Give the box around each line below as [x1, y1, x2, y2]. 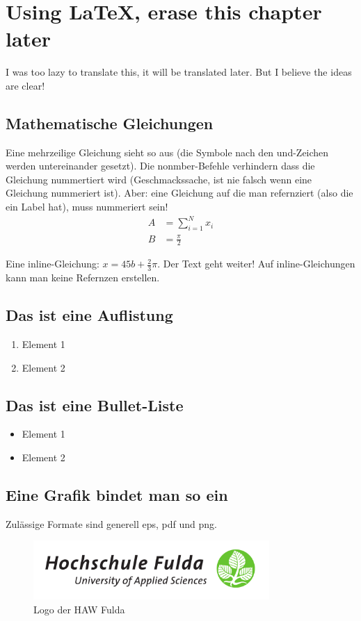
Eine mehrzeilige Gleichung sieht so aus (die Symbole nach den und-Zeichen [6, 144, 329, 159]
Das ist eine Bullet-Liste [6, 394, 184, 415]
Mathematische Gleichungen [6, 112, 214, 133]
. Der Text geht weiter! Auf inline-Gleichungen [157, 256, 355, 271]
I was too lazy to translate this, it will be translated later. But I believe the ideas [6, 65, 352, 79]
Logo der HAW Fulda [33, 602, 125, 616]
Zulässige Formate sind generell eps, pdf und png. [6, 516, 217, 531]
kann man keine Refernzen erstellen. [6, 270, 160, 285]
